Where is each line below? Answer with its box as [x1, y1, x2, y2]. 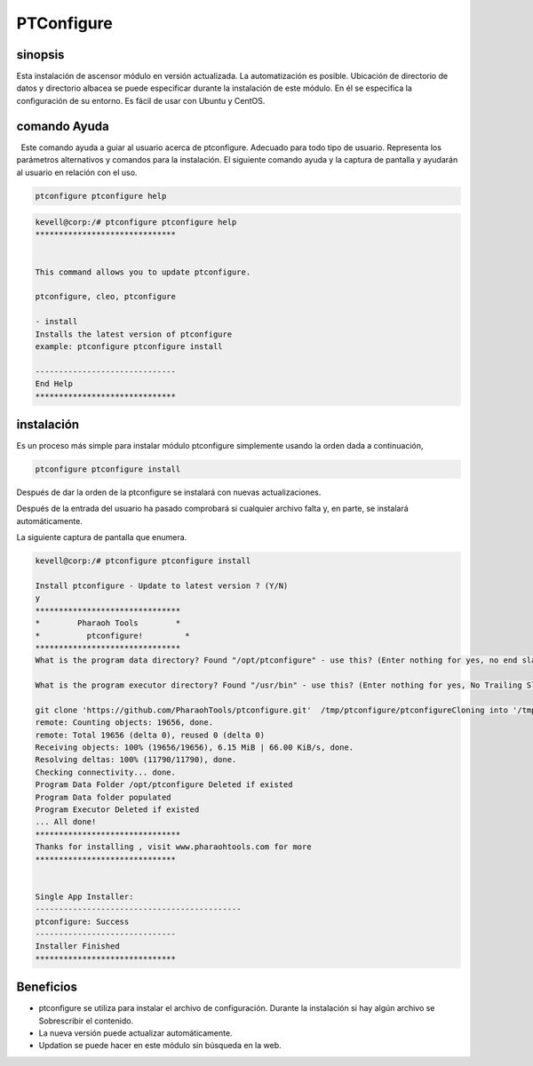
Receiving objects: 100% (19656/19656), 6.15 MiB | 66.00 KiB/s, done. [35, 743, 354, 752]
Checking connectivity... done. [35, 767, 177, 777]
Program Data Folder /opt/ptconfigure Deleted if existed [35, 780, 293, 790]
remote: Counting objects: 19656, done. [35, 718, 213, 728]
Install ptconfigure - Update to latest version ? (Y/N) [35, 580, 289, 591]
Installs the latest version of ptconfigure [35, 329, 233, 339]
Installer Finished [35, 942, 120, 951]
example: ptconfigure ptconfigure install [35, 342, 223, 351]
